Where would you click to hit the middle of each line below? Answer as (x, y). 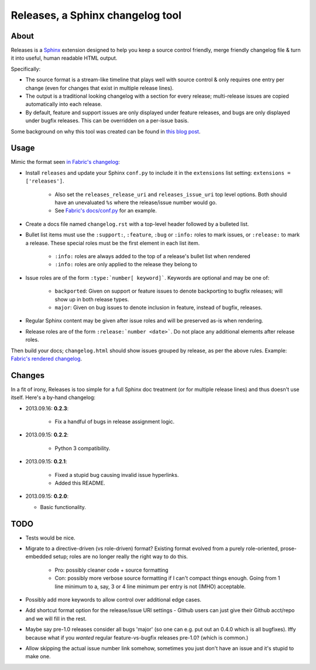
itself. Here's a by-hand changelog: (53, 397)
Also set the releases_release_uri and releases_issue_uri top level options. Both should (171, 194)
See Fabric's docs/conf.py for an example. (106, 211)
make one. (38, 657)
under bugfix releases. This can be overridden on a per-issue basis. (107, 121)
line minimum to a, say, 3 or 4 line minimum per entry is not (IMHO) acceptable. (150, 586)
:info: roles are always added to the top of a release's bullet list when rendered (153, 256)
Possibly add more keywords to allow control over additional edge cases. (114, 599)
